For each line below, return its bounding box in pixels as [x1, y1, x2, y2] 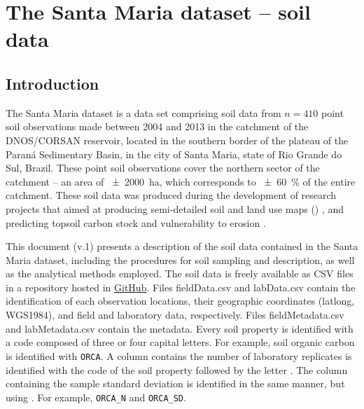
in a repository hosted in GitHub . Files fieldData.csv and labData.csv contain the [6, 279, 356, 294]
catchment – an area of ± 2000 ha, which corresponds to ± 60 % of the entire [6, 174, 356, 188]
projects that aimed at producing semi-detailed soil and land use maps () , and [6, 201, 344, 216]
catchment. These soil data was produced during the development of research [6, 188, 337, 202]
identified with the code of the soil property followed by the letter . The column [6, 362, 348, 377]
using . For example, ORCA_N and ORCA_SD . [6, 389, 186, 404]
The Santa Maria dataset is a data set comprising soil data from [6, 105, 281, 120]
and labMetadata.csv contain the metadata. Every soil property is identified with [6, 321, 353, 335]
